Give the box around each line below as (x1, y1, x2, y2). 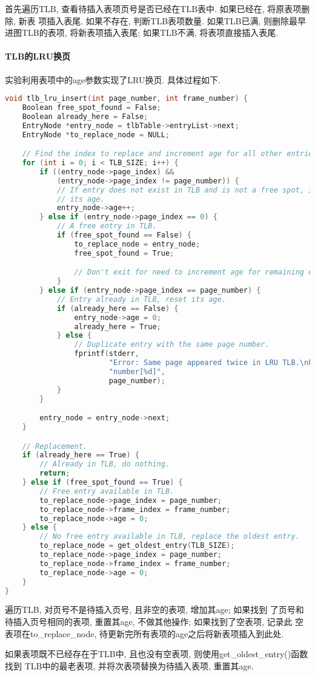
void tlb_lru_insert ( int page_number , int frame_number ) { (5, 94, 248, 103)
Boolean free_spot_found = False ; (22, 103, 161, 112)
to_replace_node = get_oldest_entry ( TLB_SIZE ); (39, 541, 235, 550)
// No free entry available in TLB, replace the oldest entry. (39, 532, 300, 541)
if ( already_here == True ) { (22, 451, 140, 460)
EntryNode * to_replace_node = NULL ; (22, 130, 170, 139)
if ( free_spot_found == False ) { (56, 231, 191, 240)
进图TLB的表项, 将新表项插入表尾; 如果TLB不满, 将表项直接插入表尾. (5, 26, 279, 39)
